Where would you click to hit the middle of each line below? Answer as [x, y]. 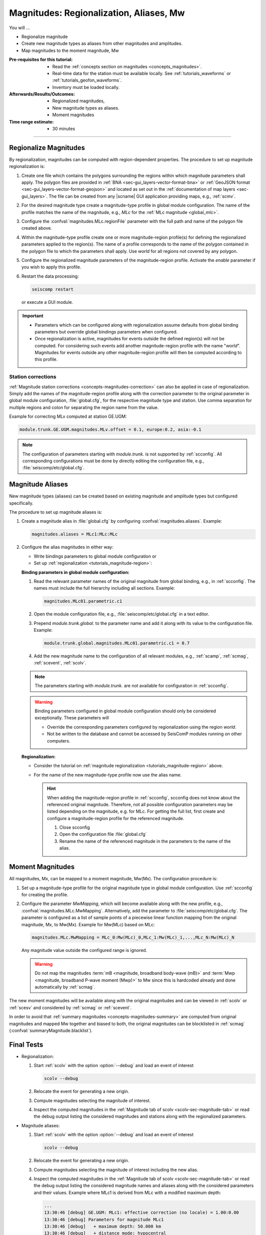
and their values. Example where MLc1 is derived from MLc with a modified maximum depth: [127, 1193]
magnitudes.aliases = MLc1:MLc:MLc [75, 534]
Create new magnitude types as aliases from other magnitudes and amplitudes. [102, 43]
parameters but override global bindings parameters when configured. [106, 331]
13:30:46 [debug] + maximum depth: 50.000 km [102, 1226]
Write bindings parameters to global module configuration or [95, 556]
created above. [37, 228]
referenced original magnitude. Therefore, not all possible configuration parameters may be [140, 804]
